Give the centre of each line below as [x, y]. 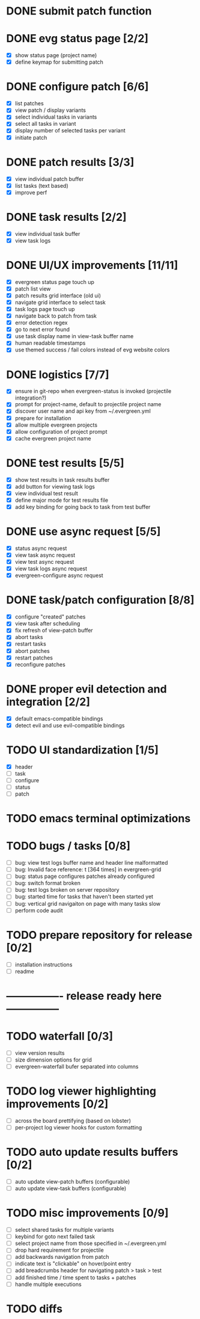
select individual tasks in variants [56, 117]
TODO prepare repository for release [99, 935]
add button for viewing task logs [55, 486]
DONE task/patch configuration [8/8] [100, 600]
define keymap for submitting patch [59, 62]
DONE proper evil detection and [86, 689]
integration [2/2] [48, 702]
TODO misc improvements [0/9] [87, 1213]
